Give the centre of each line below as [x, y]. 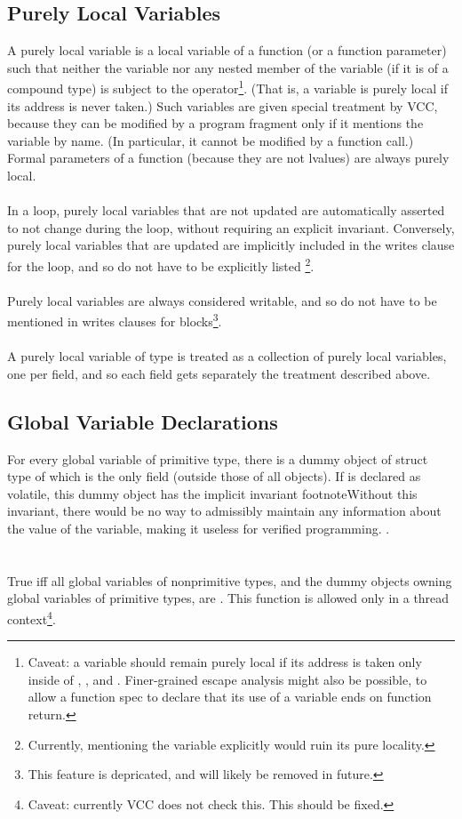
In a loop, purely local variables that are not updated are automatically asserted [226, 210]
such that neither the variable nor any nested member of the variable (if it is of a [228, 67]
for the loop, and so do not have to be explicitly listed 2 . [161, 264]
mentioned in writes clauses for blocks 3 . [115, 320]
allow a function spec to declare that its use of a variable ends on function [230, 697]
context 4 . [32, 618]
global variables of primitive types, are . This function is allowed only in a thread [228, 598]
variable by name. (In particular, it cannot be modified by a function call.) [211, 140]
